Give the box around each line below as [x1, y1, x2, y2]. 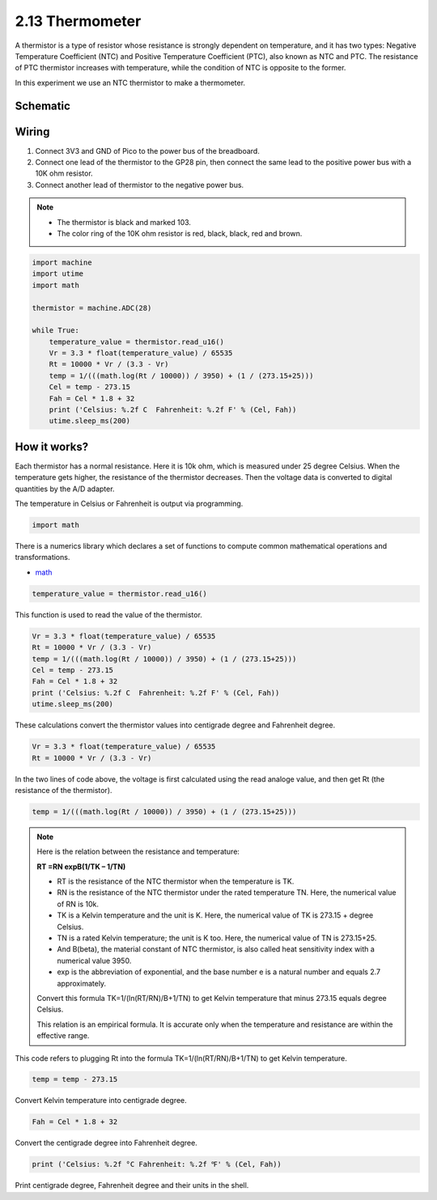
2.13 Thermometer [15, 12, 142, 30]
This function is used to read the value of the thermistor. [15, 609, 202, 619]
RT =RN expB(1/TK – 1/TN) [36, 862, 126, 871]
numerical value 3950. [57, 956, 132, 965]
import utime [32, 269, 84, 278]
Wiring [15, 125, 50, 138]
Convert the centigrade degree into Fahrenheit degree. [15, 1138, 197, 1148]
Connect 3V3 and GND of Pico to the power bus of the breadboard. [35, 146, 261, 155]
